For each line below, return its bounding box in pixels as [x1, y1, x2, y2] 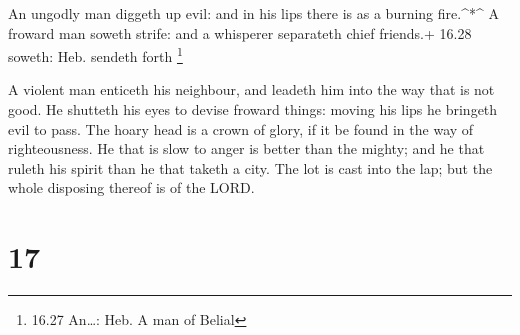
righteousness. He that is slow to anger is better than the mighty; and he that [8, 138, 485, 159]
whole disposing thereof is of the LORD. [8, 177, 255, 198]
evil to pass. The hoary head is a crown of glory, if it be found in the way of [8, 118, 474, 139]
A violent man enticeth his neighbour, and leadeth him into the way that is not [8, 79, 495, 100]
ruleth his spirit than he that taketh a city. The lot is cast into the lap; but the [8, 157, 493, 178]
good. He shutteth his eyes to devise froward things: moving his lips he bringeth [8, 99, 498, 120]
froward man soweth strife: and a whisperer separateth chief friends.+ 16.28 [8, 22, 472, 43]
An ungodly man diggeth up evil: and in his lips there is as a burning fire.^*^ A [8, 3, 499, 23]
